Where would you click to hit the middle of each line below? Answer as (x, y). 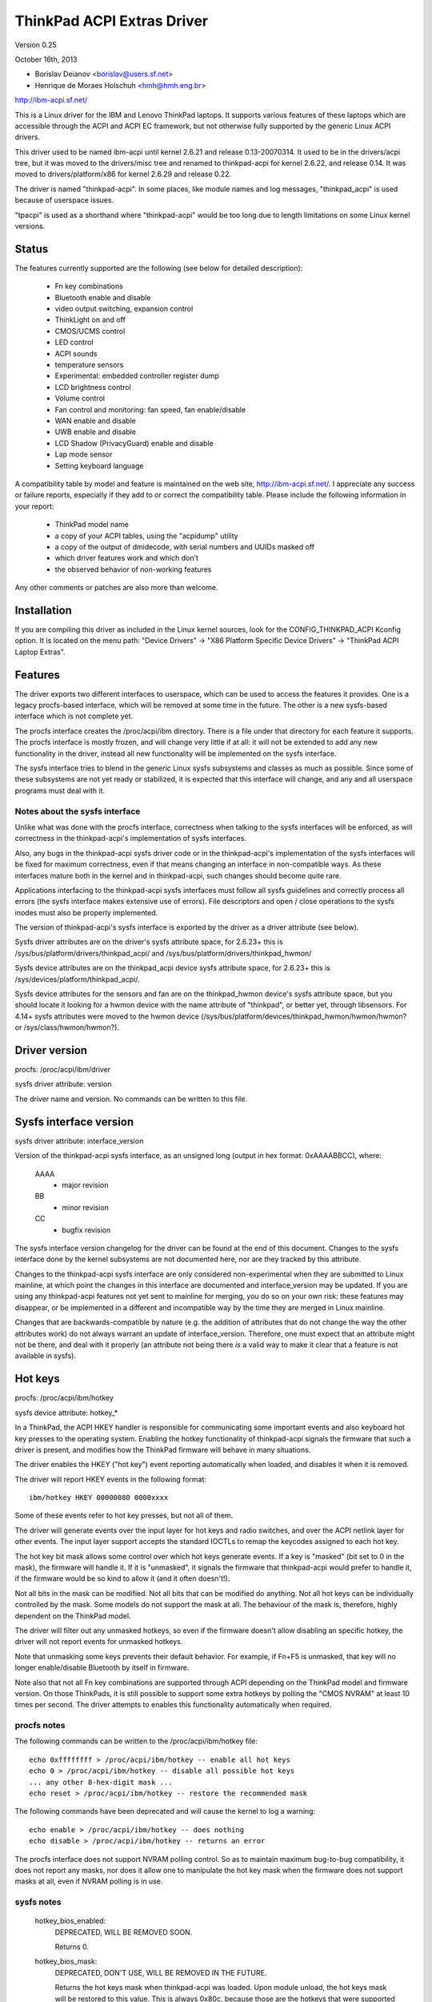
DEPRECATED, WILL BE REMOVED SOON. (124, 1932)
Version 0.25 (36, 45)
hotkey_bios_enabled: (70, 1921)
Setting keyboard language (99, 465)
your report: (34, 506)
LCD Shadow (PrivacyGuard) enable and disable (134, 443)
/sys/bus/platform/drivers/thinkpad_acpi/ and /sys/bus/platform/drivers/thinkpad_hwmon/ (163, 953)
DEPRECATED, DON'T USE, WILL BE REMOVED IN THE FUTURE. (161, 1972)
